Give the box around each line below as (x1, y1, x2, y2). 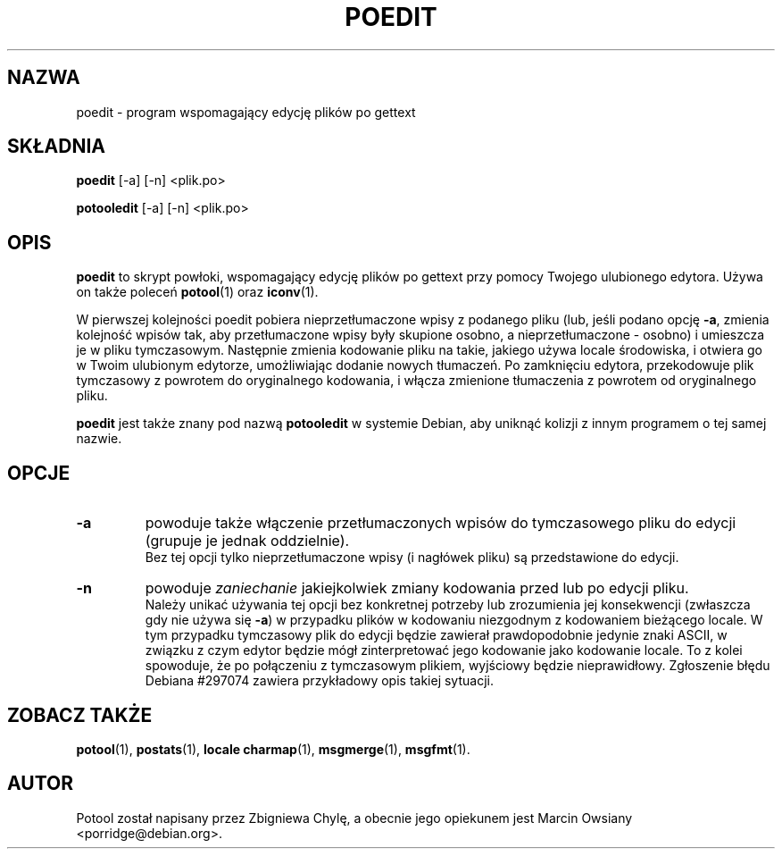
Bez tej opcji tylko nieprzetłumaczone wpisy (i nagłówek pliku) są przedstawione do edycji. (145, 550, 679, 566)
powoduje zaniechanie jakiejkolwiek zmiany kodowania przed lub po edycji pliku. (145, 579, 689, 598)
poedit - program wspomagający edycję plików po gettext (76, 104, 416, 120)
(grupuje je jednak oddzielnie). (145, 532, 350, 550)
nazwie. (76, 431, 122, 447)
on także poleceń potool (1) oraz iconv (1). (76, 284, 319, 300)
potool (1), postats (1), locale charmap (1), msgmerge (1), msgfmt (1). (76, 741, 470, 757)
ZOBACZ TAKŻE (7, 703, 153, 726)
